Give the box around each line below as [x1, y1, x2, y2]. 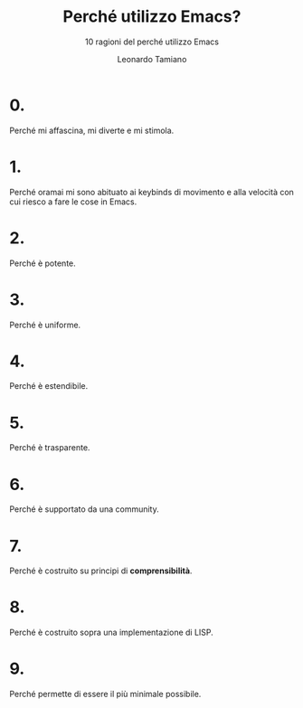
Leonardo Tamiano [117, 53, 187, 64]
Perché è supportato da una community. [9, 504, 160, 514]
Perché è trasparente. [9, 442, 90, 453]
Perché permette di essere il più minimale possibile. [9, 689, 202, 700]
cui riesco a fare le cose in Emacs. [9, 196, 137, 207]
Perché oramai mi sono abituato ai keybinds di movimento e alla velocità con [9, 186, 294, 197]
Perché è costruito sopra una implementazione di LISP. [9, 627, 214, 638]
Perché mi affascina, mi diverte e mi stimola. [9, 125, 175, 136]
